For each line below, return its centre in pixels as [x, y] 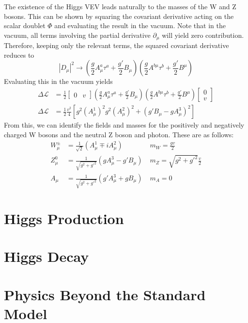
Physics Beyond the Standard [105, 294]
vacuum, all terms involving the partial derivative [77, 35]
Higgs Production [64, 218]
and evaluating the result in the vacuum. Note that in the [140, 25]
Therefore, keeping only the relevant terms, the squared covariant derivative [116, 45]
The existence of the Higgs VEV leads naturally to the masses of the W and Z [120, 6]
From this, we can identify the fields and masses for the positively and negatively [124, 125]
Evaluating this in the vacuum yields [58, 81]
